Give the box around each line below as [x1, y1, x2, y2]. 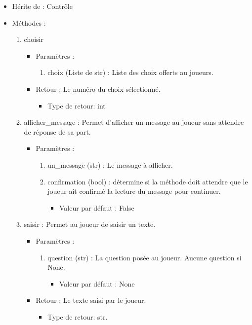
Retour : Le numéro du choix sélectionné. [36, 83, 161, 94]
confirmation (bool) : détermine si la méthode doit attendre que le [47, 176, 248, 186]
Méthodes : [12, 17, 46, 28]
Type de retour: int [47, 100, 106, 110]
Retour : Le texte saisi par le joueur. [36, 295, 146, 305]
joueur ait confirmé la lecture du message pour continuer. [47, 186, 221, 196]
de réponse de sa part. [24, 126, 91, 137]
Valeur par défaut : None [59, 278, 135, 289]
